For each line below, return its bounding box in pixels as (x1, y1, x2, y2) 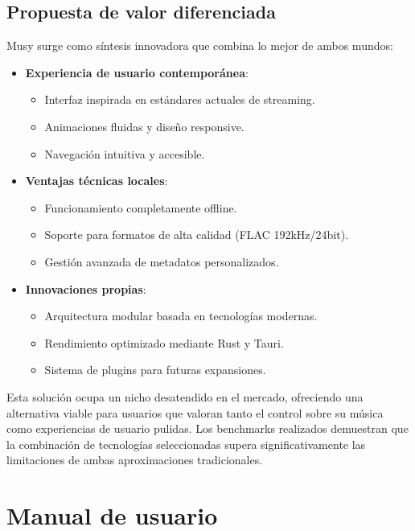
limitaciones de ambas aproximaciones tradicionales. (6, 451, 263, 468)
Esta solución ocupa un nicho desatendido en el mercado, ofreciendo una (6, 388, 364, 405)
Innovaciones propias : (25, 280, 146, 297)
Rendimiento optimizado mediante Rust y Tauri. (44, 334, 284, 351)
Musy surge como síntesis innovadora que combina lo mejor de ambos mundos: (6, 37, 393, 54)
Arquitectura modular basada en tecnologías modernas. (44, 307, 318, 324)
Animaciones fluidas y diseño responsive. (44, 117, 244, 134)
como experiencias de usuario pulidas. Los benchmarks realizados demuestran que (6, 420, 409, 437)
